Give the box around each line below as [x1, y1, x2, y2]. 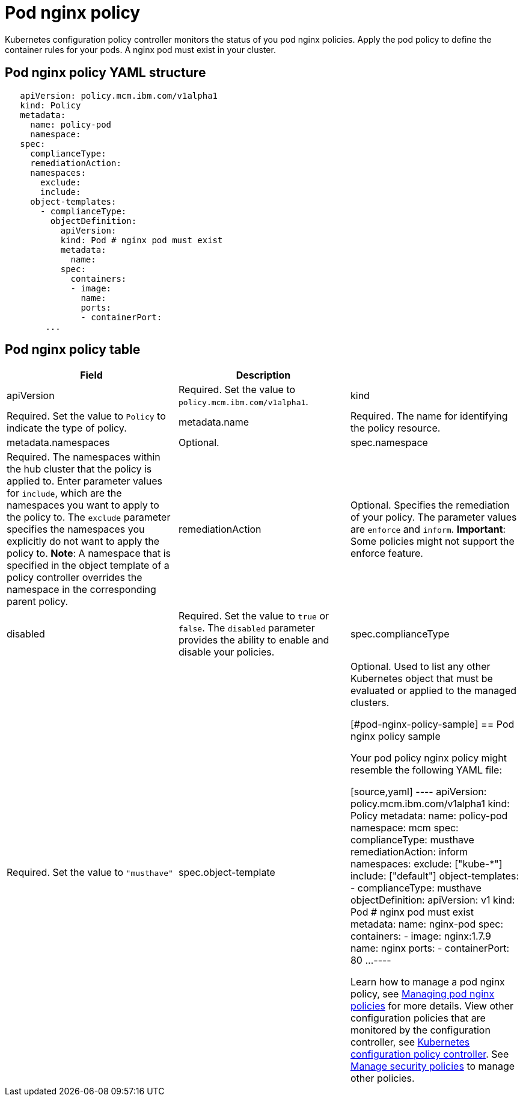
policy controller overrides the [7, 571, 142, 584]
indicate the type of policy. [7, 422, 127, 435]
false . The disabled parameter [178, 622, 315, 634]
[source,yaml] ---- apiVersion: [350, 786, 487, 798]
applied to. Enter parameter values [7, 475, 162, 488]
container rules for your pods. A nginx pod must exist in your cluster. [5, 44, 276, 55]
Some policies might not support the [350, 535, 515, 548]
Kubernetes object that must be [350, 672, 493, 685]
